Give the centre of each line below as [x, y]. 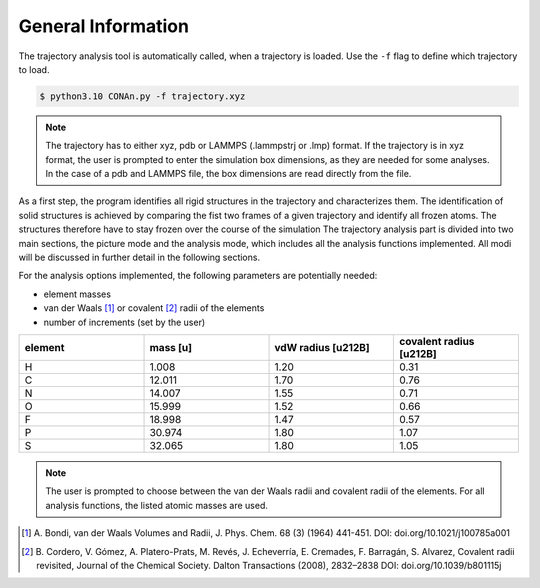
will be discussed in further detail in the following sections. [139, 257]
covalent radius [436, 341]
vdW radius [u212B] [322, 347]
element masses [77, 294]
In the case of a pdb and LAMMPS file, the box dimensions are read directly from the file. [228, 174]
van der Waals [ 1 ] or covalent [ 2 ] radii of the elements [154, 308]
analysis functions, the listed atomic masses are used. [157, 505]
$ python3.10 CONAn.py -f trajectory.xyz [142, 96]
